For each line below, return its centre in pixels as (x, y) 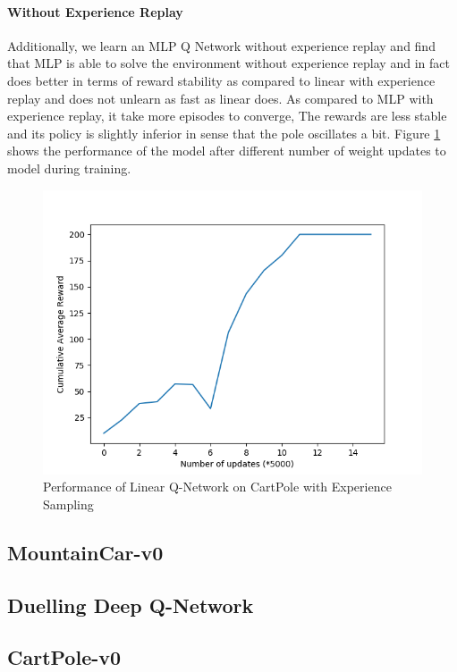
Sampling (68, 504)
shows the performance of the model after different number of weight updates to (227, 151)
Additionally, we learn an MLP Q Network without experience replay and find (221, 45)
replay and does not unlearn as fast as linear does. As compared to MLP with (220, 98)
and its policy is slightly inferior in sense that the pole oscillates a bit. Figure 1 (224, 133)
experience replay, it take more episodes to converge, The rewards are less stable (227, 116)
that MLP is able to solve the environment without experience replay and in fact (228, 63)
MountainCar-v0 (85, 552)
